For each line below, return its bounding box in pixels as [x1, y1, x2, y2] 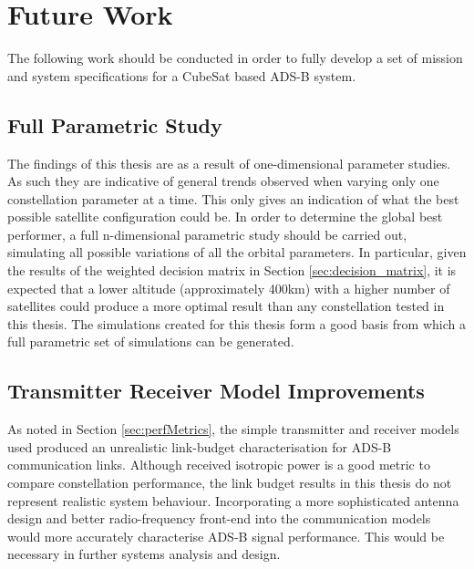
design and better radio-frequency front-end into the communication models [7, 509, 431, 528]
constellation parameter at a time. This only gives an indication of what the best [7, 189, 459, 208]
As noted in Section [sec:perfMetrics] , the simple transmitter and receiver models [7, 419, 459, 439]
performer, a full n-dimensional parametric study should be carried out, [7, 224, 407, 243]
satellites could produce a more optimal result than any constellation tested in [7, 296, 445, 316]
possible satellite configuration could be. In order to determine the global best [7, 207, 443, 226]
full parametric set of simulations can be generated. [7, 332, 294, 351]
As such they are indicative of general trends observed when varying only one [7, 171, 439, 191]
